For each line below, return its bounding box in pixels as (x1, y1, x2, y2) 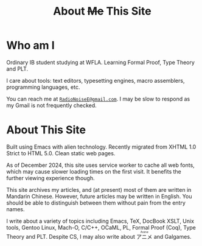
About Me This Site (52, 4, 152, 18)
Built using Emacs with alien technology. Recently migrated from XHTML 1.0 (6, 143, 197, 150)
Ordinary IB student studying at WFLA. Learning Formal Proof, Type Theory (6, 58, 195, 66)
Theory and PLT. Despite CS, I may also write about (6, 233, 136, 240)
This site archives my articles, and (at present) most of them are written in (6, 186, 192, 193)
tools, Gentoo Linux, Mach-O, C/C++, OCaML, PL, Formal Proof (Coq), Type (6, 223, 197, 231)
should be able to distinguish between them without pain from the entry (6, 199, 186, 206)
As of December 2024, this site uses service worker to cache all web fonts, (6, 161, 195, 169)
